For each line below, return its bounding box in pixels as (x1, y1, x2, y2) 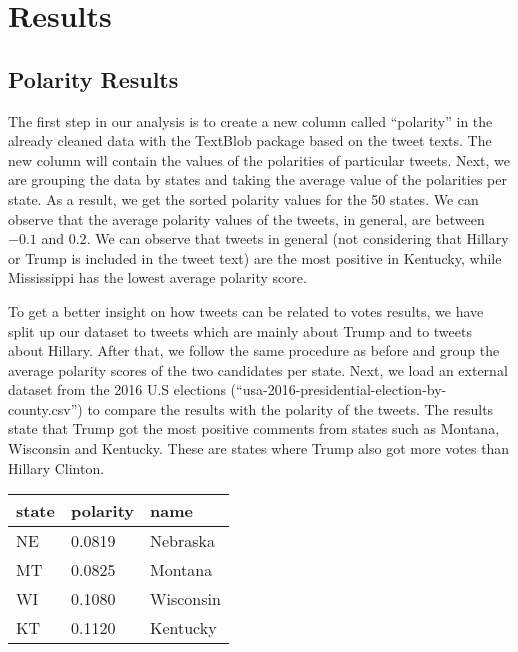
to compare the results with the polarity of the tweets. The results (87, 398, 494, 419)
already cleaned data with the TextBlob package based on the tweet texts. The (8, 130, 492, 151)
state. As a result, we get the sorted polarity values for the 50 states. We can (8, 188, 479, 209)
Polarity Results (8, 63, 179, 94)
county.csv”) (8, 398, 83, 419)
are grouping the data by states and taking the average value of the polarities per (8, 169, 507, 190)
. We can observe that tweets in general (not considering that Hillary (86, 228, 509, 249)
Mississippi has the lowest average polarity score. (8, 267, 307, 288)
